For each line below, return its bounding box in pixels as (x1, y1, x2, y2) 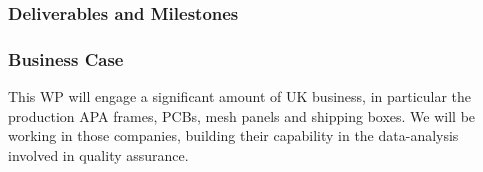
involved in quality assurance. (8, 144, 189, 165)
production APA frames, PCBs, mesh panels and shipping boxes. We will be (8, 105, 476, 126)
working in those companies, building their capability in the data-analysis (8, 125, 459, 146)
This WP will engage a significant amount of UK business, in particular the (8, 86, 472, 107)
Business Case (8, 46, 124, 71)
